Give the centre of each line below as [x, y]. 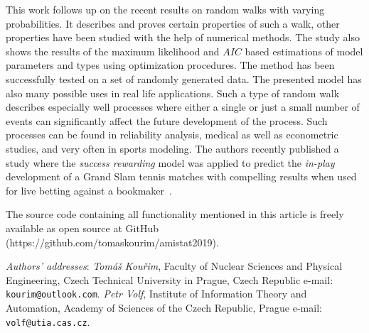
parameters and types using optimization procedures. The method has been [170, 65]
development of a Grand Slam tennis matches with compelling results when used [181, 176]
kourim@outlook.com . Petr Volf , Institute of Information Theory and [156, 294]
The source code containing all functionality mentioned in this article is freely [175, 214]
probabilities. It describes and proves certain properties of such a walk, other [173, 23]
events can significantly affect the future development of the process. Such [167, 120]
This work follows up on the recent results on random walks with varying [165, 9]
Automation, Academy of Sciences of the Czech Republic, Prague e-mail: [164, 307]
